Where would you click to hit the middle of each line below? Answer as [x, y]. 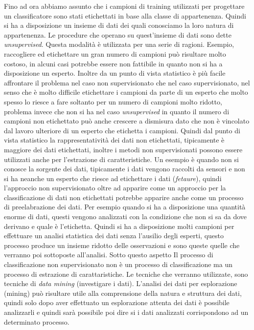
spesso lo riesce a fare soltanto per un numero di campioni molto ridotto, [113, 101]
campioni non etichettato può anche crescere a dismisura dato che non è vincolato [127, 121]
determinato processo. [37, 321]
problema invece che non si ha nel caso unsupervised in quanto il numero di [117, 111]
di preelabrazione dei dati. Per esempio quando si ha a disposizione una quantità [125, 207]
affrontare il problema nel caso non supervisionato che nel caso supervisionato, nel [127, 82]
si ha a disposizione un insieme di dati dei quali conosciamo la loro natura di [119, 25]
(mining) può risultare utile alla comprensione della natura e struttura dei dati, [123, 293]
